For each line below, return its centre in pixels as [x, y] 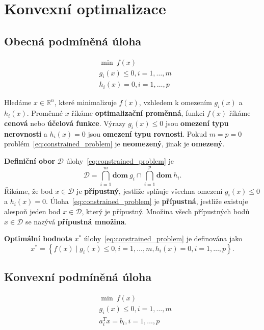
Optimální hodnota [38, 238]
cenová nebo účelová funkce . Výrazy [65, 123]
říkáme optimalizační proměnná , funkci [138, 113]
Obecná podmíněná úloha [73, 41]
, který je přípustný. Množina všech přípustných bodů [166, 211]
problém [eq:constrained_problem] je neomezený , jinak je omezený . [114, 144]
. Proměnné [45, 113]
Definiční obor [30, 160]
